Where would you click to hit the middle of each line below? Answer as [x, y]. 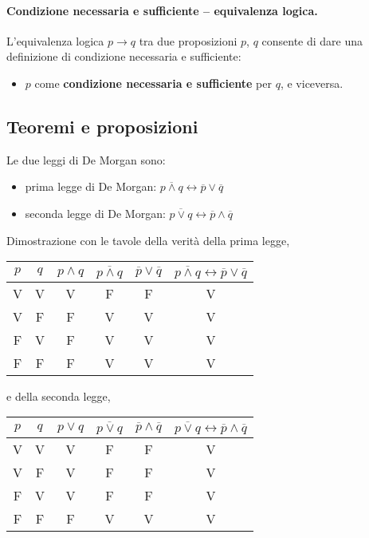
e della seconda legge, [59, 396]
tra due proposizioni [188, 40]
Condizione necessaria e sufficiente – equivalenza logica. [162, 10]
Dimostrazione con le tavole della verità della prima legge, [148, 240]
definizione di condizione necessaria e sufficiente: [124, 56]
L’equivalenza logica [55, 40]
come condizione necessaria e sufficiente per [153, 83]
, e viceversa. [312, 83]
